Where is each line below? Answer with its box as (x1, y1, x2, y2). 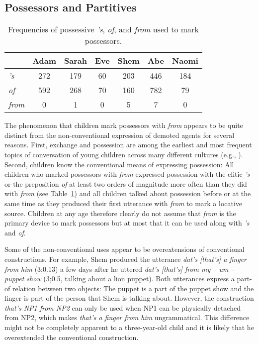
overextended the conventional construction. (4, 332, 139, 342)
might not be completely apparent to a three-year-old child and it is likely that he (4, 322, 254, 333)
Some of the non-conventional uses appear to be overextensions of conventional (4, 244, 245, 254)
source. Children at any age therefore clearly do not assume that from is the (4, 208, 236, 218)
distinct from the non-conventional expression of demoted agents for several (4, 129, 235, 140)
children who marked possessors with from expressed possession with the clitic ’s (4, 169, 250, 179)
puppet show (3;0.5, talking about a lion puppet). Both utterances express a (4, 273, 235, 284)
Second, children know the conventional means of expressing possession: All (4, 159, 234, 169)
